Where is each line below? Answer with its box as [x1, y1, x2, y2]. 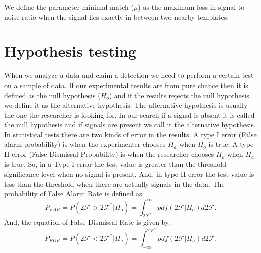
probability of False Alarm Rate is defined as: [4, 188, 144, 199]
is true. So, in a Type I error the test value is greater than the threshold [4, 158, 226, 169]
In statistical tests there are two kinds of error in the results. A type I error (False [4, 129, 257, 139]
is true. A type [208, 139, 254, 149]
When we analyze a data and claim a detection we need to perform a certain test [4, 70, 254, 80]
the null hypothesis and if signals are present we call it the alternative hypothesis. [4, 119, 256, 130]
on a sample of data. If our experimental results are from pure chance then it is [4, 79, 248, 90]
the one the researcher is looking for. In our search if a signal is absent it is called [4, 109, 255, 120]
